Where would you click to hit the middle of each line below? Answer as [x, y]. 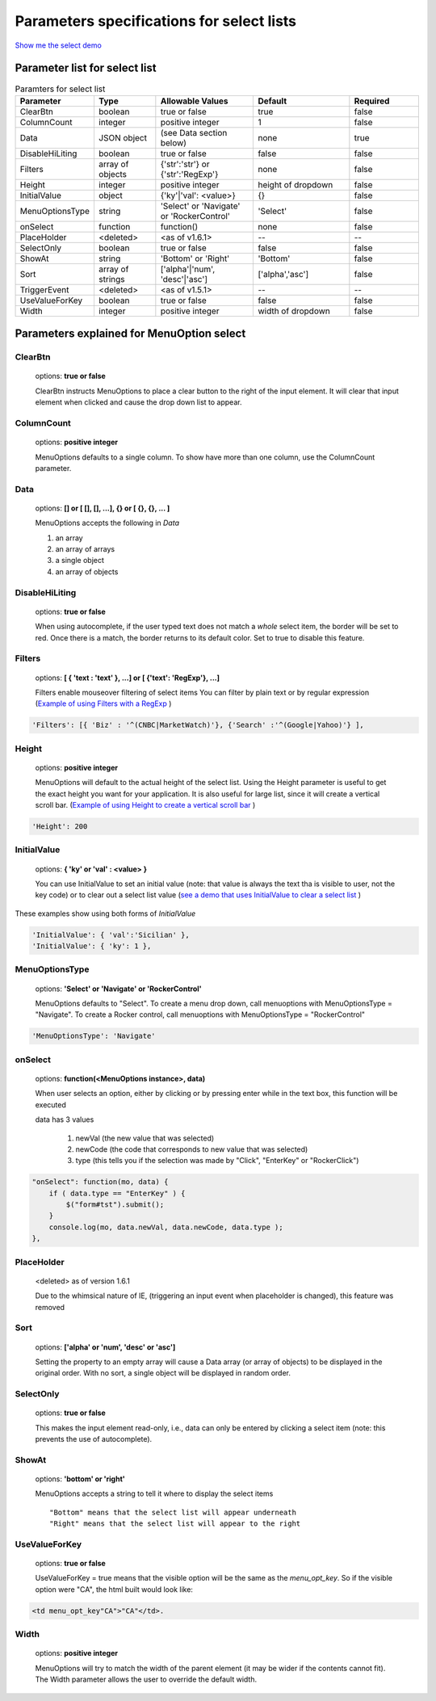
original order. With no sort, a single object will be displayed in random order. [163, 1373]
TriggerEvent [44, 289]
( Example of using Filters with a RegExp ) [103, 703]
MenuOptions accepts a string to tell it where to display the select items [154, 1493]
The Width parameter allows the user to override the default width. [146, 1679]
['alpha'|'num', [188, 269]
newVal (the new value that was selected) [145, 1138]
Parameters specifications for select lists [156, 21]
